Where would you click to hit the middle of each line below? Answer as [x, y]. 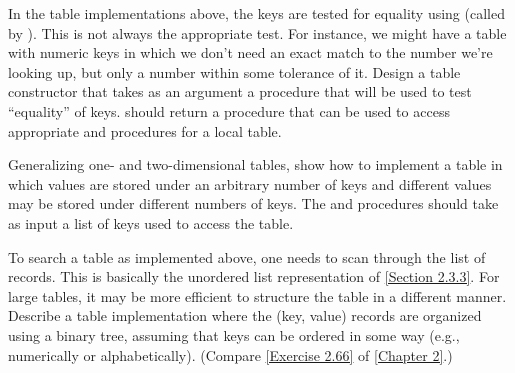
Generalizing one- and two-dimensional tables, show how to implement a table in [255, 164]
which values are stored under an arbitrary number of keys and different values [250, 183]
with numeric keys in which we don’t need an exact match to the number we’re [250, 52]
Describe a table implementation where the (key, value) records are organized [245, 315]
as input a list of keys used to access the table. [151, 222]
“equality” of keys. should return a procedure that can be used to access [229, 110]
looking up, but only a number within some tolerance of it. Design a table [234, 71]
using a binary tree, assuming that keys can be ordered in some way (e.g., [234, 334]
